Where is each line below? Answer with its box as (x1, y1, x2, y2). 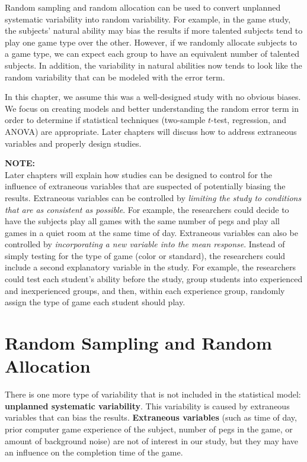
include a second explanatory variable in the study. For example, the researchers (5, 261, 296, 273)
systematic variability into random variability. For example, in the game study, (5, 12, 291, 25)
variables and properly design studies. (5, 137, 142, 149)
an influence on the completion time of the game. (5, 446, 183, 458)
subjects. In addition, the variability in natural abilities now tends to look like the (5, 59, 302, 71)
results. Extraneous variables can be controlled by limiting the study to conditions (5, 191, 302, 203)
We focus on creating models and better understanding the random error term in (5, 102, 299, 114)
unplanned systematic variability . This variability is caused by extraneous (5, 399, 290, 412)
